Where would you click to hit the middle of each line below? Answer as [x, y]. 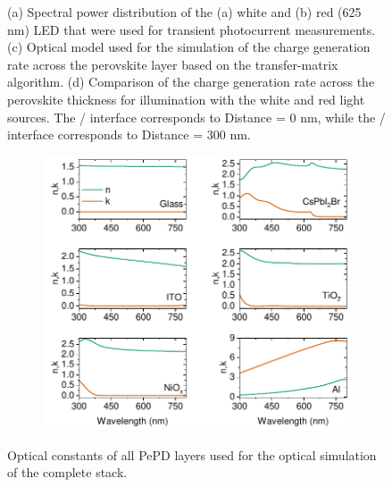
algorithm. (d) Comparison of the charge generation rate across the [191, 82]
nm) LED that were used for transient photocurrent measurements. [192, 29]
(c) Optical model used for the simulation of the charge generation [189, 47]
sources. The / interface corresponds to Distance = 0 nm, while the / [196, 117]
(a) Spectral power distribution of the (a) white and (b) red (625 [184, 12]
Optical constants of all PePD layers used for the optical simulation [192, 454]
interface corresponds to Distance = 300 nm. [129, 134]
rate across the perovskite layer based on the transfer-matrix [173, 64]
